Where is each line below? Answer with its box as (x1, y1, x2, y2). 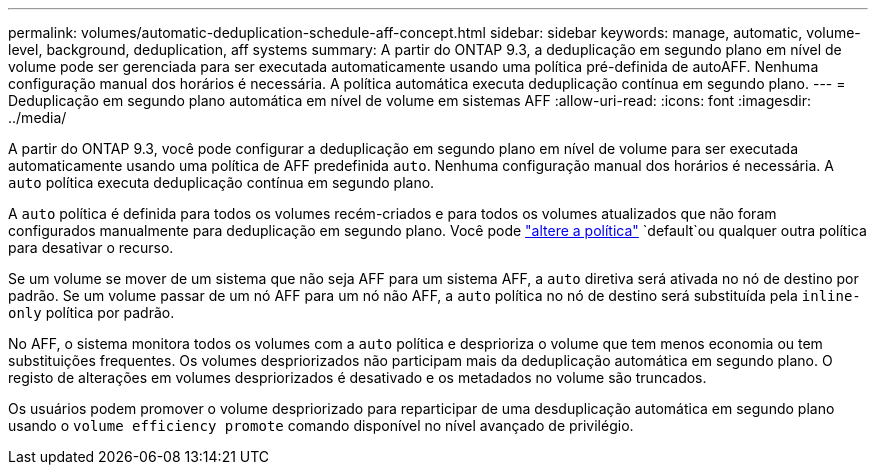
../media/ (8, 109, 67, 126)
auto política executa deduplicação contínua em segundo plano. (8, 174, 435, 191)
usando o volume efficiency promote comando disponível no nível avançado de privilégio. (8, 417, 634, 434)
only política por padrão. (8, 304, 175, 321)
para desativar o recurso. (8, 239, 174, 256)
